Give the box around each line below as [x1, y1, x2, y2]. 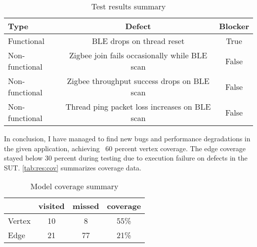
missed [72, 200, 99, 212]
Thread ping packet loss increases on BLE [65, 101, 211, 112]
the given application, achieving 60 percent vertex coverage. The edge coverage [4, 143, 246, 153]
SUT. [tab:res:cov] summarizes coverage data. [4, 162, 141, 172]
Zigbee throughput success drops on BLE [67, 75, 210, 86]
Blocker [219, 20, 249, 32]
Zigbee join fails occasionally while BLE [69, 49, 208, 61]
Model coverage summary [30, 180, 119, 192]
